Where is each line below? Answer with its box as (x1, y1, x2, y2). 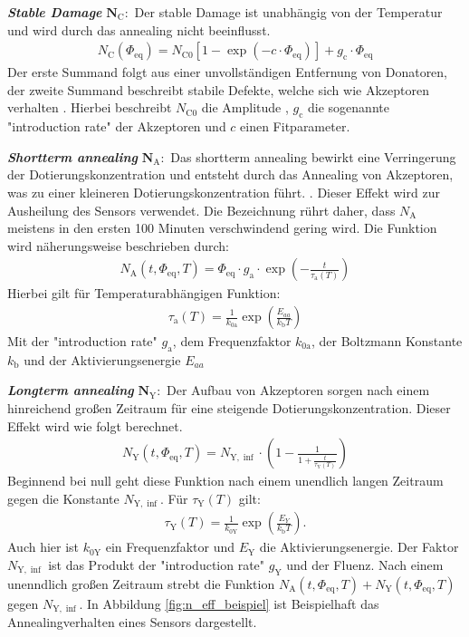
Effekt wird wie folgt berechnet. (7, 416, 183, 435)
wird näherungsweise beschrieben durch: (7, 236, 230, 255)
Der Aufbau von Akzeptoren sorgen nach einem (167, 381, 430, 400)
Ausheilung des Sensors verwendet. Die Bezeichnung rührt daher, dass (7, 200, 396, 219)
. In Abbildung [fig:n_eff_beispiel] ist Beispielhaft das (79, 594, 379, 613)
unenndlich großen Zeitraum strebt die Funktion (7, 574, 275, 593)
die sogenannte (308, 98, 389, 117)
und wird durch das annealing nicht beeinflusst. (7, 20, 271, 39)
